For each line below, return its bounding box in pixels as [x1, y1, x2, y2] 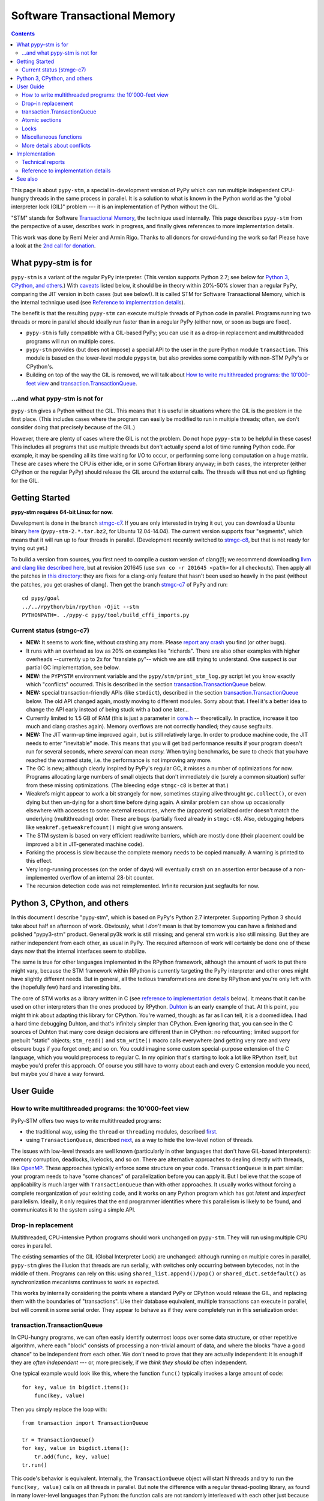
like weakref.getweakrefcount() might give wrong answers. [26, 823, 184, 831]
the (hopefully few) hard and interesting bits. [11, 983, 121, 991]
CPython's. [26, 363, 54, 370]
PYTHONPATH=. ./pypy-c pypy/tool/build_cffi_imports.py [22, 611, 190, 618]
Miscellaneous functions [22, 133, 82, 140]
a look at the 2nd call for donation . [11, 242, 96, 249]
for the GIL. [11, 477, 39, 484]
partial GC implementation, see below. [26, 664, 120, 671]
